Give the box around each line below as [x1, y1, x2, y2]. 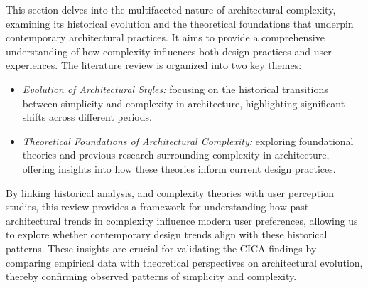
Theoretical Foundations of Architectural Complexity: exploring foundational [22, 133, 354, 148]
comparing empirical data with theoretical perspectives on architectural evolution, [6, 255, 363, 270]
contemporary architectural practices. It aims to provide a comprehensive [6, 30, 325, 45]
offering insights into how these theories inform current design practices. [22, 161, 336, 176]
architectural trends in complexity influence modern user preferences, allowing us [6, 213, 358, 228]
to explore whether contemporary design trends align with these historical [6, 227, 328, 242]
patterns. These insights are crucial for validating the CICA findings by [6, 240, 317, 255]
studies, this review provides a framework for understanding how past [6, 199, 309, 214]
